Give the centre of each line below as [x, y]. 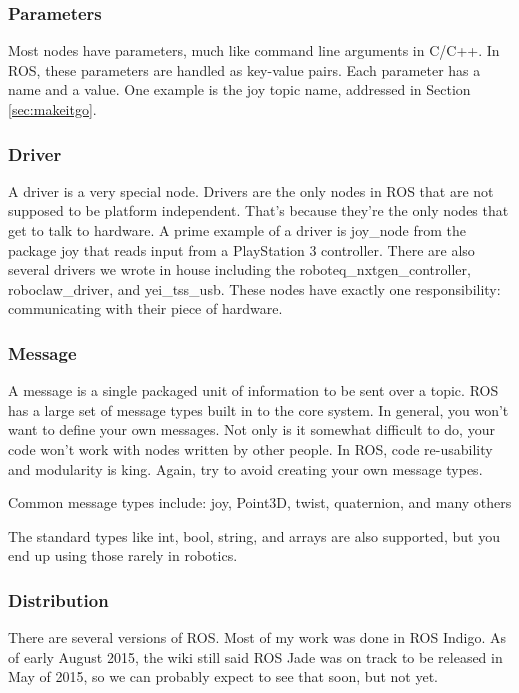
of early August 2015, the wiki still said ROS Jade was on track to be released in [255, 656]
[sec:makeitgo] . [52, 109]
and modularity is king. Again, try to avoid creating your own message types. [245, 468]
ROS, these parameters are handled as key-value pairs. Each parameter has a [244, 69]
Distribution [58, 599]
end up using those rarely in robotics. [123, 555]
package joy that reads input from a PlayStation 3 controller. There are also [241, 249]
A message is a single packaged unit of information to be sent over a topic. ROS [253, 390]
